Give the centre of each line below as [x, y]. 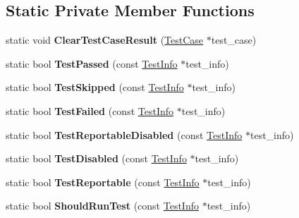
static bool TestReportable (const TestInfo [103, 182]
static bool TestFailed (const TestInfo [90, 110]
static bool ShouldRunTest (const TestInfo [102, 206]
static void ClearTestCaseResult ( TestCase [105, 40]
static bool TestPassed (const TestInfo [92, 63]
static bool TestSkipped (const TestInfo [95, 87]
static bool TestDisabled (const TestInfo [96, 158]
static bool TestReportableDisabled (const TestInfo [124, 134]
